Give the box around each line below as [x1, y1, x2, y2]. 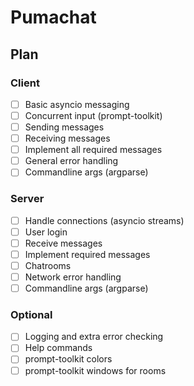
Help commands [24, 342, 93, 354]
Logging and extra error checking [24, 331, 164, 343]
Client [10, 76, 40, 90]
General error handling [24, 155, 119, 167]
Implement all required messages [24, 144, 163, 156]
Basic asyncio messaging [24, 98, 130, 110]
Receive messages [24, 237, 103, 249]
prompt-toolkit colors [24, 353, 113, 365]
